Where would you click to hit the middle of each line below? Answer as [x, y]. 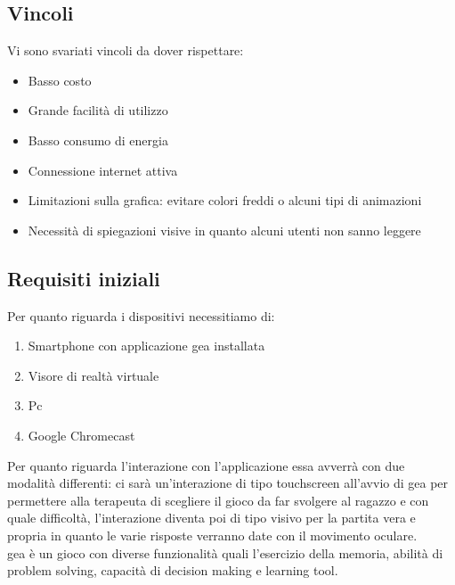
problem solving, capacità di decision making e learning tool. [173, 570]
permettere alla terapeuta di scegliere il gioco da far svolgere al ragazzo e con [218, 500]
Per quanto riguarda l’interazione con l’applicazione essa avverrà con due [206, 465]
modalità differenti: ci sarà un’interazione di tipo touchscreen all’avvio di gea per [228, 483]
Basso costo [60, 80]
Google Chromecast [81, 435]
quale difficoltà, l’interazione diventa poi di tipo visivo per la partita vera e [211, 518]
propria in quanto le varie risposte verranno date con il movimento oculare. [212, 535]
